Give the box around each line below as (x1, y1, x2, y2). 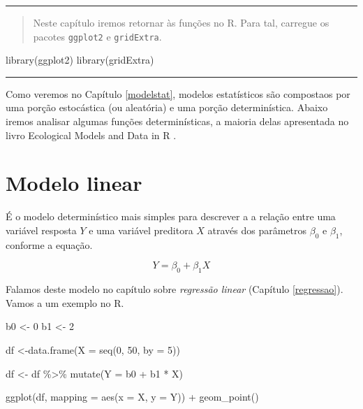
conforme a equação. (6, 237, 93, 252)
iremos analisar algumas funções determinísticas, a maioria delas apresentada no (6, 114, 349, 129)
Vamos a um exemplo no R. (6, 295, 124, 310)
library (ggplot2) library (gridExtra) (6, 52, 154, 67)
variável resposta (6, 222, 77, 237)
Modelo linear (6, 168, 142, 197)
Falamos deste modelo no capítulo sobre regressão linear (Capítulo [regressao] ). (6, 282, 343, 296)
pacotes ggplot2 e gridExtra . (33, 29, 162, 43)
